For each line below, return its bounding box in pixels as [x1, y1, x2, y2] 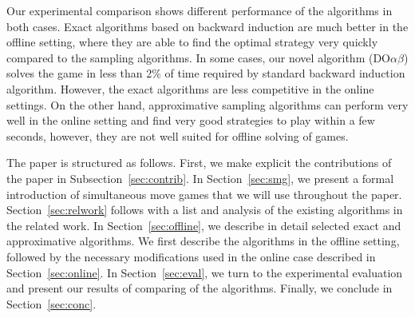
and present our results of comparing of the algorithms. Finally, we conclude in [6, 280, 393, 296]
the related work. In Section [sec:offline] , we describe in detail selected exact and [6, 217, 401, 233]
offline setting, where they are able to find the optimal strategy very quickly [6, 34, 378, 50]
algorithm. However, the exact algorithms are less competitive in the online [6, 80, 374, 97]
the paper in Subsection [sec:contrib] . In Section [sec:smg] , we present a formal [6, 169, 394, 186]
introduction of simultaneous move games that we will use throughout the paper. [6, 185, 402, 202]
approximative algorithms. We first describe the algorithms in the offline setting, [6, 233, 400, 249]
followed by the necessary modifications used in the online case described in [6, 248, 376, 264]
